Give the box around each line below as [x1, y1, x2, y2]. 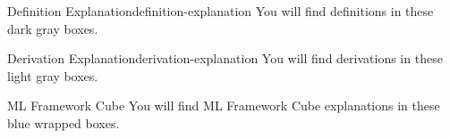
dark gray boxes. [7, 19, 98, 37]
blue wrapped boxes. [7, 113, 120, 132]
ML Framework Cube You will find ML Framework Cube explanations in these [7, 96, 440, 115]
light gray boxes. [7, 66, 98, 85]
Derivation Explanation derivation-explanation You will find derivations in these [7, 49, 443, 68]
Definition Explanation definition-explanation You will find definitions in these [7, 2, 434, 20]
